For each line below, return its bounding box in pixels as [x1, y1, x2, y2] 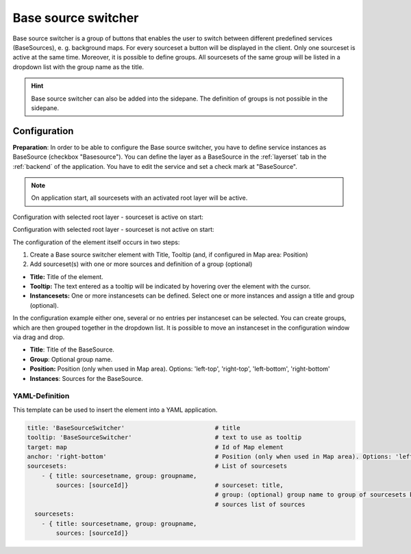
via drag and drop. [12, 333, 65, 341]
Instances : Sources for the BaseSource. [29, 374, 143, 382]
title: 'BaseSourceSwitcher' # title [27, 424, 240, 432]
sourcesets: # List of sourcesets [27, 462, 288, 470]
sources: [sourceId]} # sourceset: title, [55, 482, 284, 489]
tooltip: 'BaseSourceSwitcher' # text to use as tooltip [27, 434, 302, 441]
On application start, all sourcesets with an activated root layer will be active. [31, 194, 248, 202]
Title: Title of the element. [29, 272, 104, 280]
